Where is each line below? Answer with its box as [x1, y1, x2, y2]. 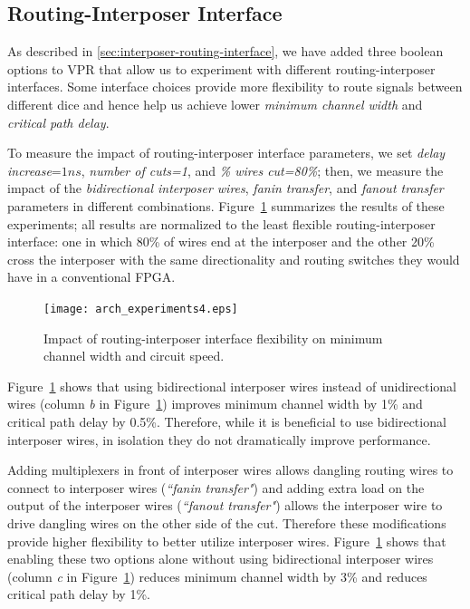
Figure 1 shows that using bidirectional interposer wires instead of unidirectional [7, 376, 456, 395]
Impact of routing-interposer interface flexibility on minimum [43, 328, 383, 347]
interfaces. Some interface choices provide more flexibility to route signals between [7, 77, 463, 96]
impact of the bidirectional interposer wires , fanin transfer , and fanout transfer [7, 179, 444, 198]
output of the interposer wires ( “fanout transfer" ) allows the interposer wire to [7, 496, 443, 515]
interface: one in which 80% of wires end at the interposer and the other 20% [7, 232, 435, 251]
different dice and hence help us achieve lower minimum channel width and [7, 94, 423, 113]
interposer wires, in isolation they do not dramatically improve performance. [7, 430, 431, 449]
